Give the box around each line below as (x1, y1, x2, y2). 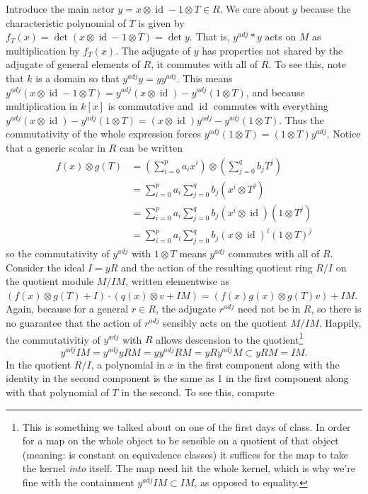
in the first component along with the (177, 357, 340, 371)
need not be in (237, 301, 301, 316)
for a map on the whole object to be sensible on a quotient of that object (22, 433, 339, 448)
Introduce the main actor (6, 1, 115, 16)
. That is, (189, 29, 230, 44)
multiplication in (6, 99, 78, 113)
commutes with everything (213, 99, 328, 113)
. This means (176, 70, 233, 85)
